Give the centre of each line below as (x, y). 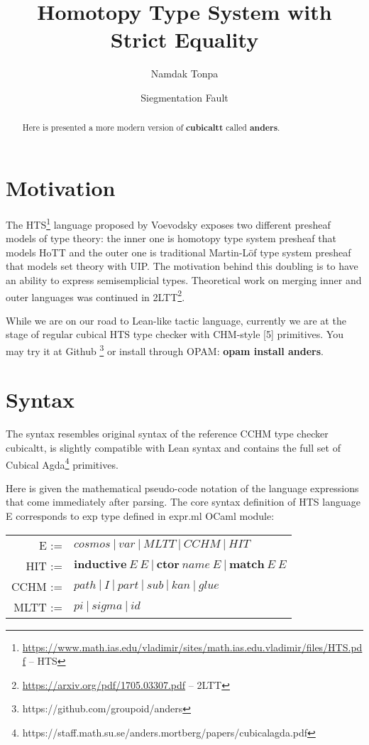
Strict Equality (184, 39)
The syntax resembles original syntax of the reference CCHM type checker (167, 434)
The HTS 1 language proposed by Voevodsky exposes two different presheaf (168, 223)
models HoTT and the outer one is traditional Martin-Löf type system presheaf (178, 252)
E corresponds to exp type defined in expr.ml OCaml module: (140, 515)
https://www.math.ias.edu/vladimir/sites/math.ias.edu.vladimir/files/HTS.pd (192, 647)
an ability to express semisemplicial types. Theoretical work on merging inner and (184, 279)
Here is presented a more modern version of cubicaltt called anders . (151, 128)
